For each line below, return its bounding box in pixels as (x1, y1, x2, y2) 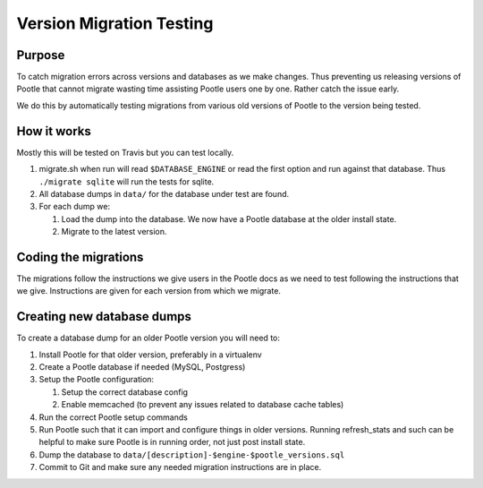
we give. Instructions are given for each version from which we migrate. (16, 286, 282, 296)
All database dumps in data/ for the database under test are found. (38, 188, 290, 199)
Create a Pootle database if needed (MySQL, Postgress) (38, 362, 246, 372)
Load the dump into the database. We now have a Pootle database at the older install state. (61, 213, 397, 224)
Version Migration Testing (16, 13, 214, 33)
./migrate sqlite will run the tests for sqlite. (38, 176, 215, 187)
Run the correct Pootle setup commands (38, 412, 188, 423)
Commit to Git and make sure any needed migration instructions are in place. (38, 462, 322, 473)
